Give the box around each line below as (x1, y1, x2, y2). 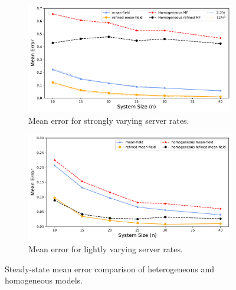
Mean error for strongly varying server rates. (28, 114, 189, 126)
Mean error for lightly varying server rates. (28, 242, 183, 255)
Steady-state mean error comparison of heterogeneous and (5, 262, 215, 275)
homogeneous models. (5, 274, 83, 286)
